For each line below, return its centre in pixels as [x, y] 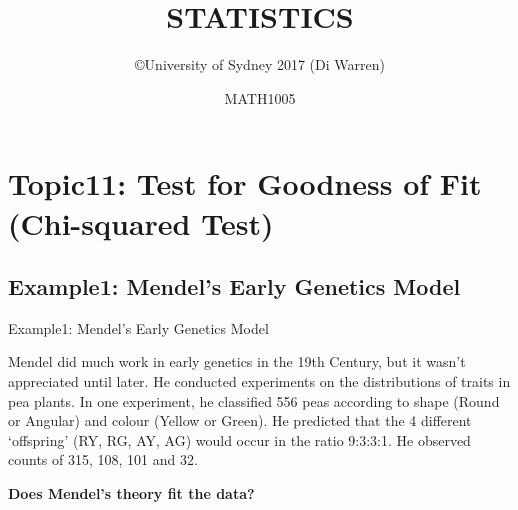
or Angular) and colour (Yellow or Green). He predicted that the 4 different [240, 420]
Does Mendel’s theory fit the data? [131, 493]
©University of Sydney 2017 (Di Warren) [260, 64]
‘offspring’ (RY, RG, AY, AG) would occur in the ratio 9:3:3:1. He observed [239, 439]
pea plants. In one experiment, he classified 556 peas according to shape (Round [254, 400]
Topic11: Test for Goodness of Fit [245, 183]
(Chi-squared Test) [141, 222]
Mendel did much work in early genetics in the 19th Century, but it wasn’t [237, 361]
